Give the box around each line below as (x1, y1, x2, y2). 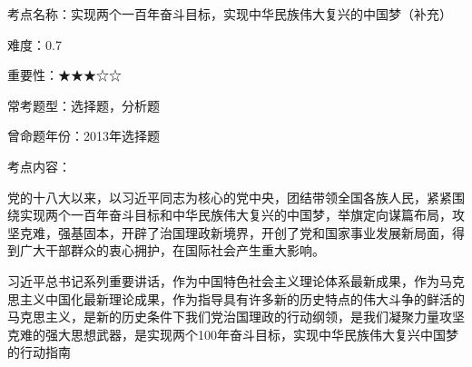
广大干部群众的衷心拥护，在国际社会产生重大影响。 (19, 241, 325, 260)
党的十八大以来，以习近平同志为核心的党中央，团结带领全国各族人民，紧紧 (7, 187, 452, 206)
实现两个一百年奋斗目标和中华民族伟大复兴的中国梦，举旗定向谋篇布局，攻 (19, 205, 465, 224)
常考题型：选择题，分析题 (7, 95, 160, 114)
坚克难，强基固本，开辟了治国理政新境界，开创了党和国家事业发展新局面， (7, 223, 452, 242)
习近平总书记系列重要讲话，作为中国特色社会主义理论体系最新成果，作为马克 (7, 271, 465, 290)
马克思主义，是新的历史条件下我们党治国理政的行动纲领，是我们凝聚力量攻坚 (7, 307, 465, 326)
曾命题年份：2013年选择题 (7, 126, 160, 145)
